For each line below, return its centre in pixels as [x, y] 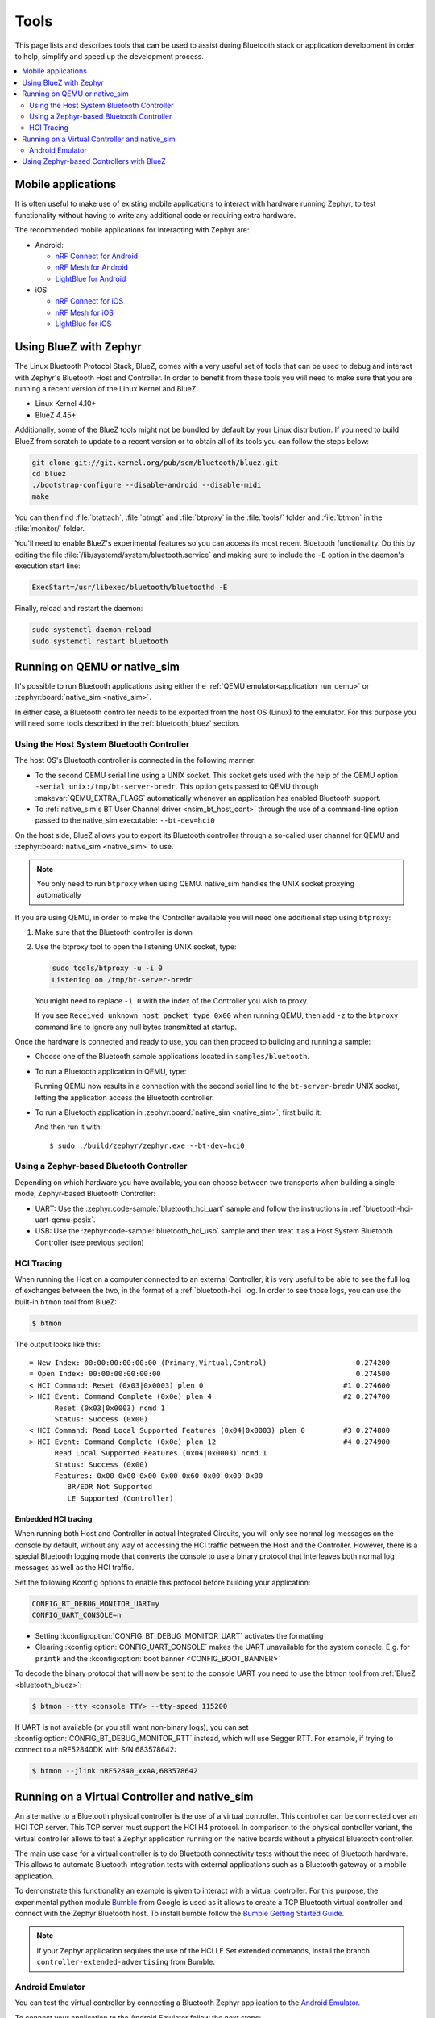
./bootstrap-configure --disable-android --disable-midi [147, 485]
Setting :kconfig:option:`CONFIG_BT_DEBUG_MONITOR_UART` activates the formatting [179, 1636]
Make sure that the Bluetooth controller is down [114, 932]
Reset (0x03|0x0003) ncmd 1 [110, 1408]
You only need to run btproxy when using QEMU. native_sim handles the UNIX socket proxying [195, 883]
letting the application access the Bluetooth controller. [124, 1097]
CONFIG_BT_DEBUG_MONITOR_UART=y [96, 1604]
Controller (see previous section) [89, 1242]
